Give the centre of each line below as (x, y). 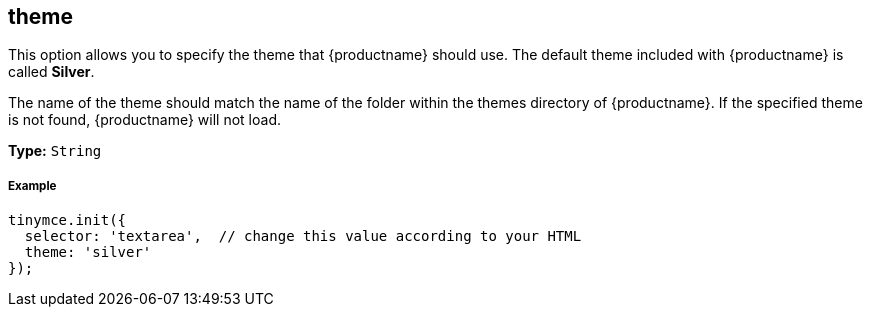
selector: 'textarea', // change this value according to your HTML (303, 236)
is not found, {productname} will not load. (145, 120)
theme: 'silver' (88, 252)
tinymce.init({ (67, 220)
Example (32, 185)
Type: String (55, 151)
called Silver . (51, 72)
